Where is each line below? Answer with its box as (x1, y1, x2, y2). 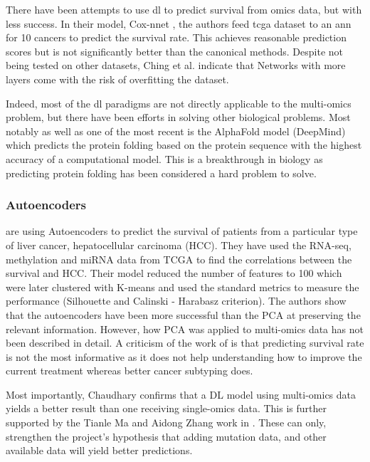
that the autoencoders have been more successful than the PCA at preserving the (6, 307, 361, 322)
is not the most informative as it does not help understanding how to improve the (6, 349, 362, 364)
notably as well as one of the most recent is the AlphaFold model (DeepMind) (6, 123, 346, 138)
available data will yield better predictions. (6, 443, 193, 458)
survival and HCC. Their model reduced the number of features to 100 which (6, 266, 342, 280)
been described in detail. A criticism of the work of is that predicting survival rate (6, 335, 364, 350)
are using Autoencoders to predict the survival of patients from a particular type (6, 224, 358, 238)
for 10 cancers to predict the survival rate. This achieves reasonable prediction (6, 30, 347, 45)
